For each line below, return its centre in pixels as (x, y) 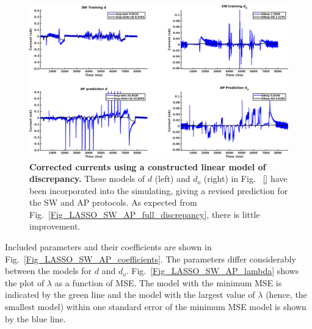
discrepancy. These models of (87, 179)
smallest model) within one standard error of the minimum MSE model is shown (156, 307)
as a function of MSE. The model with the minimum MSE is (168, 282)
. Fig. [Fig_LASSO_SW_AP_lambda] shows (212, 271)
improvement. (55, 226)
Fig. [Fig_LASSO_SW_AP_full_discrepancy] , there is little (145, 214)
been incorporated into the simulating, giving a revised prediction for (159, 190)
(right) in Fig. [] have (245, 179)
